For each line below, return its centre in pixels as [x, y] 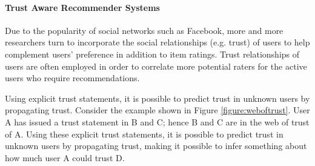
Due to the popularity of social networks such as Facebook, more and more [144, 30]
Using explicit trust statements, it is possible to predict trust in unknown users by [157, 98]
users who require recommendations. [72, 78]
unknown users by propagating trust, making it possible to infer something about [156, 146]
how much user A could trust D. [65, 157]
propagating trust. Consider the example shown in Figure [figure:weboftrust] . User [157, 110]
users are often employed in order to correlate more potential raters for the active [156, 66]
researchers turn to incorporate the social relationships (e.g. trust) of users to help [157, 42]
